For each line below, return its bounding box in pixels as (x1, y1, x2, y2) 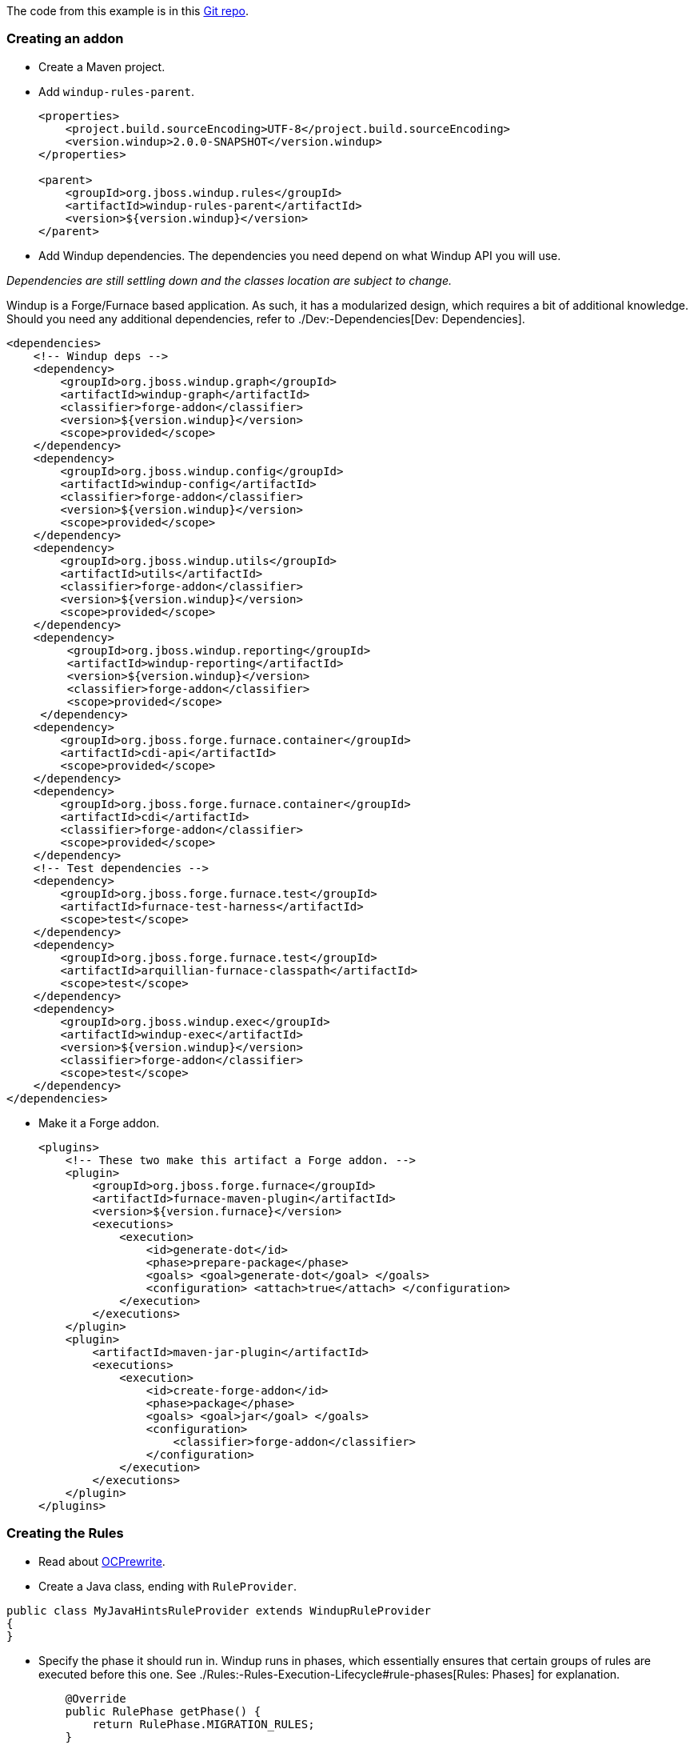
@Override (65, 1691, 126, 1705)
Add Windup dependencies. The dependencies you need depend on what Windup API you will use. (38, 248, 561, 262)
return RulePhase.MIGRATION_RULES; (92, 1717, 315, 1731)
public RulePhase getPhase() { (65, 1704, 261, 1718)
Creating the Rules (6, 1525, 124, 1542)
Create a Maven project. (38, 59, 166, 74)
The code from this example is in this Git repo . (6, 4, 249, 18)
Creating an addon (6, 30, 124, 47)
